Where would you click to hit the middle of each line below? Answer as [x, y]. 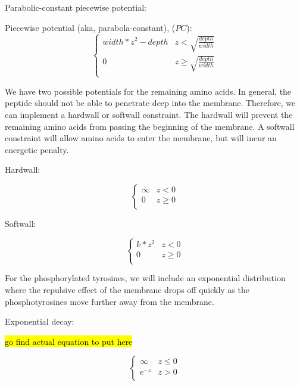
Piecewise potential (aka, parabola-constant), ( [90, 27]
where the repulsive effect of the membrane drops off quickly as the [127, 289]
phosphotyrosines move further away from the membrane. [110, 301]
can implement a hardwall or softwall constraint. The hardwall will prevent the [149, 115]
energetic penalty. [37, 149]
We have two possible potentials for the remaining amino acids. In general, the [148, 91]
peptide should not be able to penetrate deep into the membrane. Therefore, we [150, 103]
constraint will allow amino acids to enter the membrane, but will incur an [141, 138]
